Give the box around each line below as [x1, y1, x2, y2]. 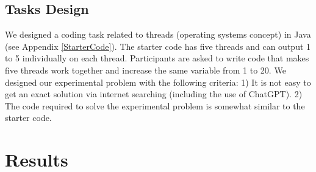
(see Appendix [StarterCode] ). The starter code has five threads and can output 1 [5, 40, 311, 52]
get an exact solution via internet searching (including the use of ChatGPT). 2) [5, 88, 303, 100]
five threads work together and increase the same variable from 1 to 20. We [5, 63, 286, 76]
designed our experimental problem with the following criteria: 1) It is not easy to [5, 75, 311, 88]
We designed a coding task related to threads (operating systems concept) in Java [5, 28, 311, 41]
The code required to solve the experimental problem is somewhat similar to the [5, 99, 305, 112]
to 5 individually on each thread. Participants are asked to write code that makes [5, 52, 309, 64]
